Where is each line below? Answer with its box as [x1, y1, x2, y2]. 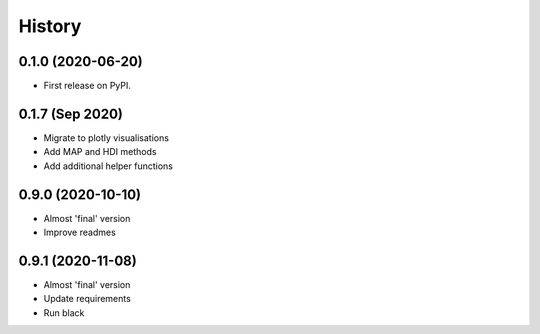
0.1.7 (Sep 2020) [18, 105, 124, 122]
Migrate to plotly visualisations [43, 131, 170, 144]
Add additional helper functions [43, 160, 174, 172]
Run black [43, 306, 85, 319]
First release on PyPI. [43, 80, 132, 92]
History [18, 15, 82, 37]
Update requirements [43, 293, 132, 305]
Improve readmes [43, 226, 117, 239]
